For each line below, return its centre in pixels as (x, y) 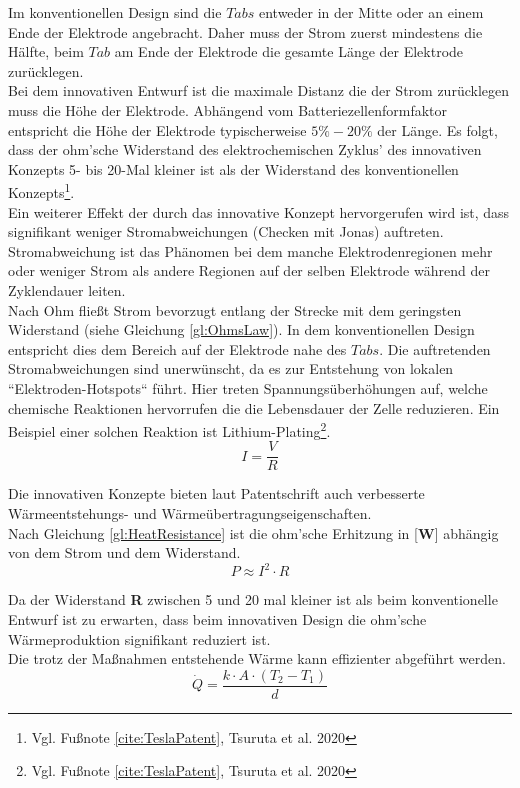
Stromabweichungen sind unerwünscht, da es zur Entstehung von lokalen (231, 368)
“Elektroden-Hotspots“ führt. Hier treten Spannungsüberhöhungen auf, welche (248, 387)
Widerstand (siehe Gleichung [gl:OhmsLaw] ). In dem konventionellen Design (241, 329)
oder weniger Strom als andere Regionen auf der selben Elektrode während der (249, 270)
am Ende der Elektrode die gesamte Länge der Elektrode (289, 51)
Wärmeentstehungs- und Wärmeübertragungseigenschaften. (190, 513)
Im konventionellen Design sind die (115, 12)
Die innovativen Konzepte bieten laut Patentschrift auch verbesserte (216, 493)
